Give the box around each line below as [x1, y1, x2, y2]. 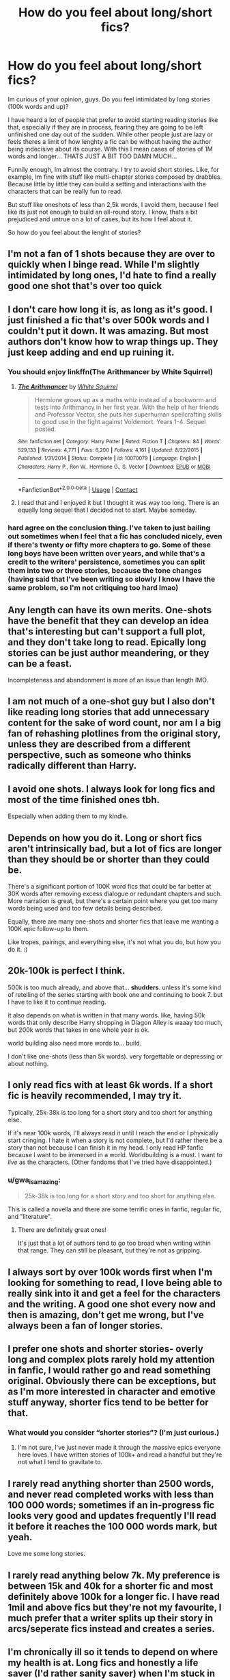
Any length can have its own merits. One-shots [8, 604, 212, 616]
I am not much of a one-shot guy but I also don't [8, 695, 216, 707]
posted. [34, 425, 57, 433]
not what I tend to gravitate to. [17, 1458, 103, 1466]
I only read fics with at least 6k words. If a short [8, 1079, 214, 1091]
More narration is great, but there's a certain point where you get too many [8, 897, 218, 905]
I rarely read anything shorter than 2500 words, [8, 1478, 214, 1490]
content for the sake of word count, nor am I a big [8, 717, 221, 729]
